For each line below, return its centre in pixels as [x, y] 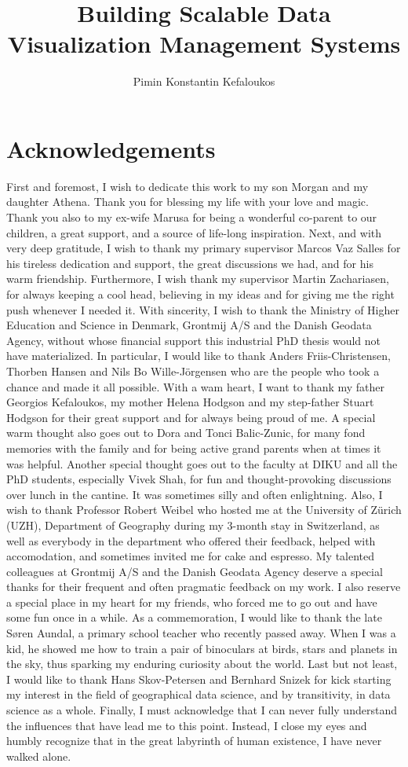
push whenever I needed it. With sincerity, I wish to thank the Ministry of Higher [203, 309]
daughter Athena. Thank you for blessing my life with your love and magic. [188, 202]
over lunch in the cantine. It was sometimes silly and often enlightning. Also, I [195, 494]
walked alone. [39, 756]
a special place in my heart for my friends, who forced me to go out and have [192, 602]
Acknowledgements [111, 148]
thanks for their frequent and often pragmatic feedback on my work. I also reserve [204, 587]
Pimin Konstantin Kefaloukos [204, 81]
